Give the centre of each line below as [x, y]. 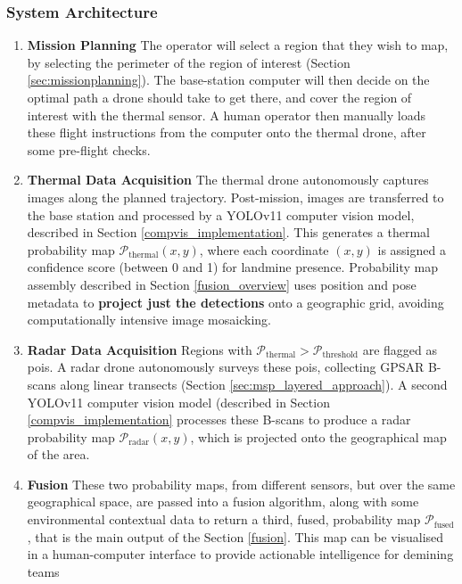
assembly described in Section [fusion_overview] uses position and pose [222, 284]
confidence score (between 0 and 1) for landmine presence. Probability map [232, 267]
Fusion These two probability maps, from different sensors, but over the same [241, 484]
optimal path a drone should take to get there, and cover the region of [219, 97]
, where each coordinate [264, 249]
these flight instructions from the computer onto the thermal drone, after [227, 132]
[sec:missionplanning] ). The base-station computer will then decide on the [228, 80]
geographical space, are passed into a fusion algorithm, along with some [223, 502]
